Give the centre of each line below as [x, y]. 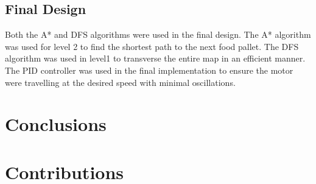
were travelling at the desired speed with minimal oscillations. [120, 82]
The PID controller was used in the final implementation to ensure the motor [149, 70]
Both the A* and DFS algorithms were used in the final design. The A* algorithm [158, 34]
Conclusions [56, 124]
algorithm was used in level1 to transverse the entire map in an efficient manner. [155, 58]
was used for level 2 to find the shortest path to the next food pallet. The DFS [152, 46]
